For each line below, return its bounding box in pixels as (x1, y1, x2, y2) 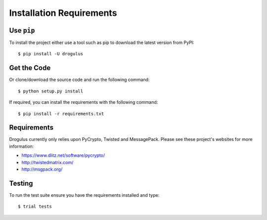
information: (9, 143, 34, 149)
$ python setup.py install (18, 88, 84, 94)
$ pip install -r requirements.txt (18, 111, 104, 116)
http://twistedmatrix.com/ (21, 159, 74, 165)
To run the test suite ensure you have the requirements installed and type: (9, 192, 160, 198)
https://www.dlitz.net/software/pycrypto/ (21, 152, 105, 158)
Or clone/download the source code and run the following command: (9, 77, 150, 83)
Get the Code (9, 64, 51, 72)
